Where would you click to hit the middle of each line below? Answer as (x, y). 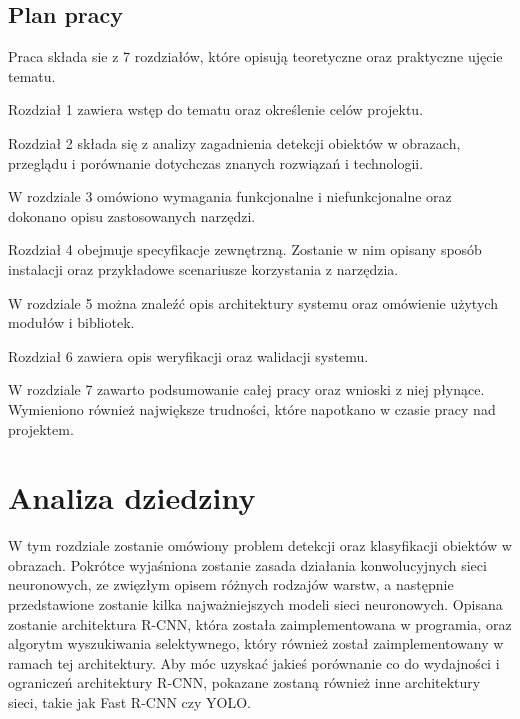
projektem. (41, 428)
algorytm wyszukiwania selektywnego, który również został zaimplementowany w (256, 643)
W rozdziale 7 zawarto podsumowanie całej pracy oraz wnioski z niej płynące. (246, 389)
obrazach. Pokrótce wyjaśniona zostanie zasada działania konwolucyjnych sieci (247, 564)
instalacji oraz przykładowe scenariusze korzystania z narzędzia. (203, 268)
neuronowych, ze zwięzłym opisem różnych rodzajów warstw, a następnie (231, 584)
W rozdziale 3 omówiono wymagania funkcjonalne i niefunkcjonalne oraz (230, 196)
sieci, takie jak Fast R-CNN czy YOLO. (129, 701)
